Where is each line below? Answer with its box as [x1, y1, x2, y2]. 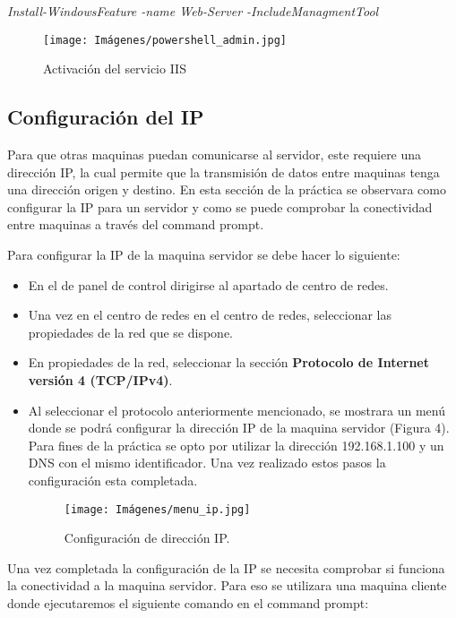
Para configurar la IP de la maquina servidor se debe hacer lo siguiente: [7, 245, 400, 264]
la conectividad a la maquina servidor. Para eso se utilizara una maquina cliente [7, 576, 447, 595]
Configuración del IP [7, 103, 204, 131]
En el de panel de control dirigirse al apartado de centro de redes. [28, 275, 389, 294]
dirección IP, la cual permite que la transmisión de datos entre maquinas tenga [7, 162, 440, 181]
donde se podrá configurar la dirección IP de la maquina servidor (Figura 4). [28, 418, 450, 437]
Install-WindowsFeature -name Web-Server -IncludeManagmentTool [7, 2, 379, 20]
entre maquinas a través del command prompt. [7, 215, 264, 234]
